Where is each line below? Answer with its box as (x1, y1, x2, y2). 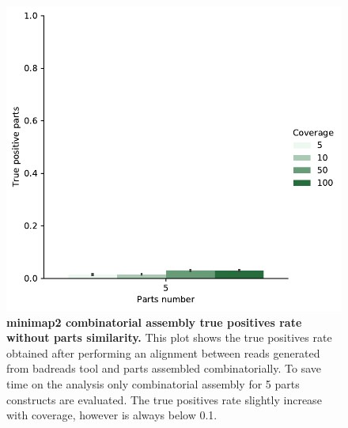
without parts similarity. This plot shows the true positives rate (6, 329, 332, 346)
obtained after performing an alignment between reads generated (6, 344, 320, 361)
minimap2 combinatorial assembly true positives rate (6, 313, 302, 330)
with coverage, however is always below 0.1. (6, 407, 217, 423)
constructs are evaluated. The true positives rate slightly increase (6, 391, 322, 407)
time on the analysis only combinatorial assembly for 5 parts (6, 376, 300, 392)
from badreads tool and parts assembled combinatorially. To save (6, 360, 321, 377)
